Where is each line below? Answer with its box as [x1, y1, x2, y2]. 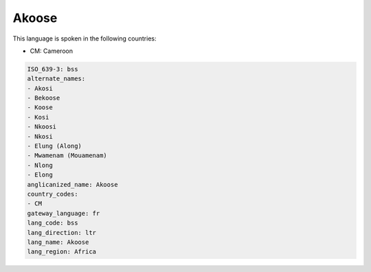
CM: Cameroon [30, 47, 74, 55]
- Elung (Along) [27, 142, 82, 150]
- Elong [27, 171, 53, 179]
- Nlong [27, 161, 53, 169]
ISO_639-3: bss [27, 65, 78, 73]
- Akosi [27, 84, 53, 92]
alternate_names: [27, 75, 86, 82]
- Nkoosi [27, 123, 57, 131]
